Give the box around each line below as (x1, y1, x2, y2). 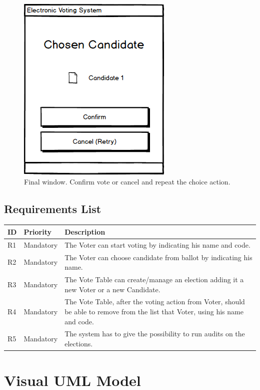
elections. (64, 338, 93, 349)
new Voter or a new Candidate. (64, 284, 160, 294)
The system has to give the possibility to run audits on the (64, 328, 245, 339)
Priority (23, 226, 52, 237)
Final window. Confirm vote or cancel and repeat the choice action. (24, 176, 230, 186)
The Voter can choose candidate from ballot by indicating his (64, 252, 252, 262)
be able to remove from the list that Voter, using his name (64, 306, 243, 317)
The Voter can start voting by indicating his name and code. (64, 239, 250, 250)
